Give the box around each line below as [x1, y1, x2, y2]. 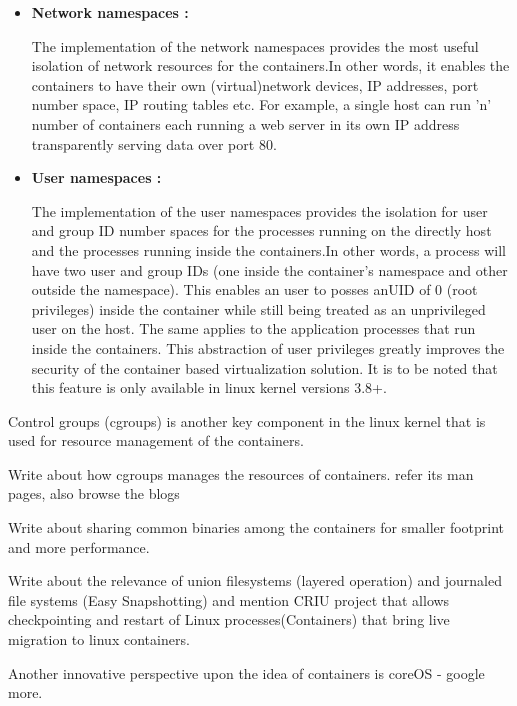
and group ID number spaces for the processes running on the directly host [31, 220, 492, 241]
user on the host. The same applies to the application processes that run [31, 318, 476, 339]
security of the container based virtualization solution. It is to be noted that [31, 357, 498, 378]
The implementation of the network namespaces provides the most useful [31, 35, 479, 56]
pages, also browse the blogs [8, 483, 180, 504]
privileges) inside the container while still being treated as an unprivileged [31, 298, 486, 319]
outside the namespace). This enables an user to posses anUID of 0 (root [31, 279, 478, 300]
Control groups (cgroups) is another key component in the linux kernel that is [8, 410, 486, 431]
